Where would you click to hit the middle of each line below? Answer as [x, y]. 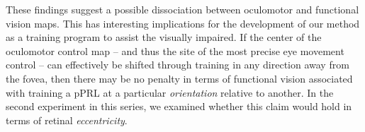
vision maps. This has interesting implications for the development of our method [183, 23]
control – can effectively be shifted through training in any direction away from [178, 65]
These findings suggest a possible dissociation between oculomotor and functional [182, 9]
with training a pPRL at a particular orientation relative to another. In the [170, 92]
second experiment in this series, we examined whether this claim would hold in [179, 106]
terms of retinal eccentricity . [67, 120]
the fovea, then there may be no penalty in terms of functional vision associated [179, 78]
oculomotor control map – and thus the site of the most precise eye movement [175, 50]
